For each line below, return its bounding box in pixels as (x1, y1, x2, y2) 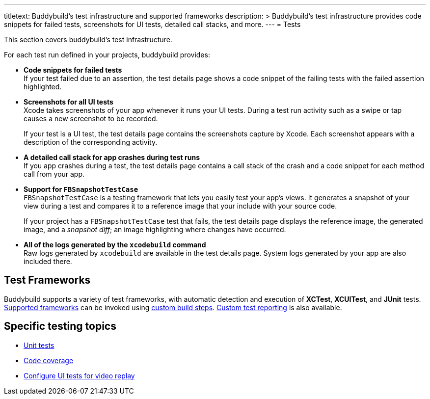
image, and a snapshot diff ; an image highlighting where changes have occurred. (24, 225, 286, 234)
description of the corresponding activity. (24, 138, 158, 146)
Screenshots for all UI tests (24, 98, 113, 106)
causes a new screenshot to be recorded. (24, 114, 158, 123)
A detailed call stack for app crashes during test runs (24, 153, 200, 161)
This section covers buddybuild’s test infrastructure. (4, 35, 172, 44)
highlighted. (24, 82, 62, 91)
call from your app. (24, 170, 85, 178)
